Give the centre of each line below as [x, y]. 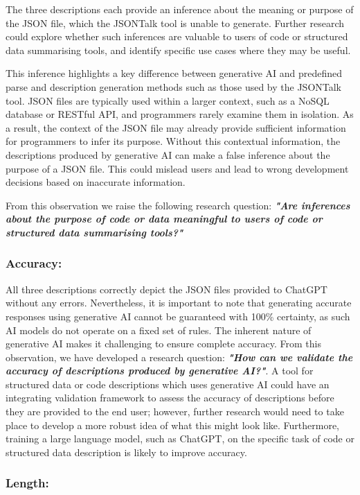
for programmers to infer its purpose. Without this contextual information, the [173, 141]
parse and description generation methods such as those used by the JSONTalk [174, 86]
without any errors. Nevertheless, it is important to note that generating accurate [179, 303]
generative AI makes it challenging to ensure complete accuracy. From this [163, 344]
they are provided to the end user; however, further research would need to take [175, 411]
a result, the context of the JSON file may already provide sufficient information [176, 127]
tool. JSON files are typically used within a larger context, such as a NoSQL [168, 100]
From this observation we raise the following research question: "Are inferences [178, 205]
